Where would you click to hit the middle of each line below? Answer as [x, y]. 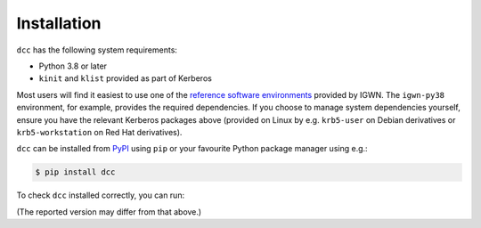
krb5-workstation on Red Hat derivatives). [99, 132]
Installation [59, 23]
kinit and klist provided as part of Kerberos [126, 78]
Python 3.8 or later [73, 66]
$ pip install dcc [75, 172]
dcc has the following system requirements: [97, 50]
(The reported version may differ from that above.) [109, 212]
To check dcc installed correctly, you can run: [101, 195]
